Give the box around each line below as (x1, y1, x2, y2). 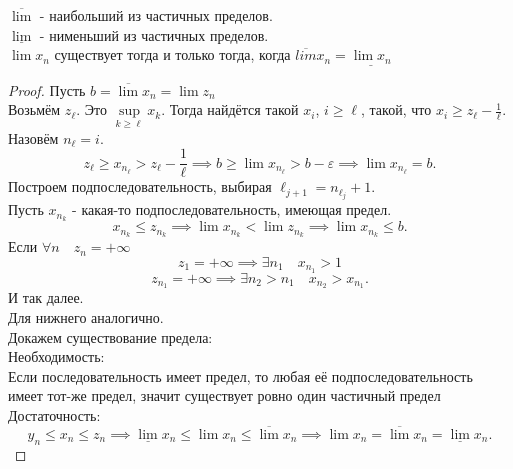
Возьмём (8, 99, 61, 120)
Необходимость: (8, 346, 105, 367)
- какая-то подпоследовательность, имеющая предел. (72, 199, 392, 220)
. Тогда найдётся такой (161, 99, 299, 120)
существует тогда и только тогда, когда (54, 44, 291, 65)
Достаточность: (8, 405, 101, 426)
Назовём (8, 127, 59, 148)
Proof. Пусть (8, 79, 86, 100)
